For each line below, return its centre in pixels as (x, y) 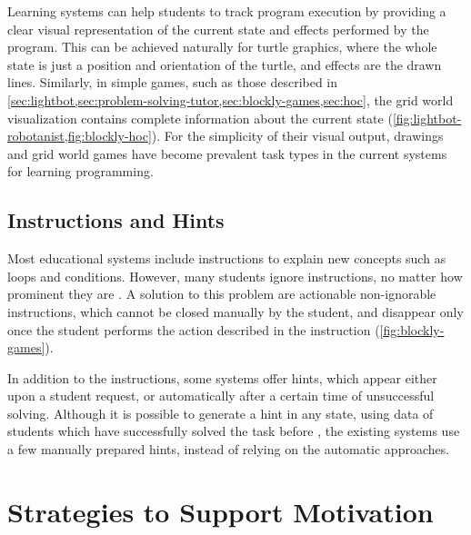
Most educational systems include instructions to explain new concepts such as (227, 258)
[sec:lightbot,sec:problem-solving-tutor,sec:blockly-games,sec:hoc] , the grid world (230, 99)
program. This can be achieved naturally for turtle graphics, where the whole (222, 47)
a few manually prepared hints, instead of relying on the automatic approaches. (229, 449)
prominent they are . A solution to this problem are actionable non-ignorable (222, 294)
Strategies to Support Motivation (220, 511)
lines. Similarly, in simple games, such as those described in (173, 82)
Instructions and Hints (116, 220)
